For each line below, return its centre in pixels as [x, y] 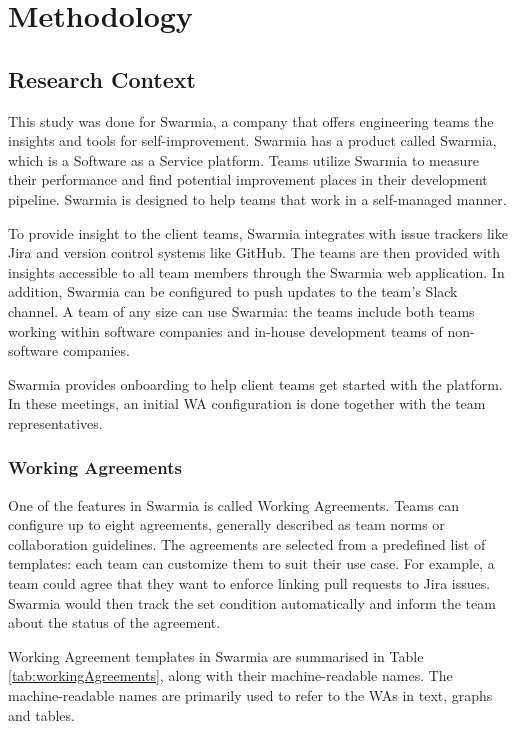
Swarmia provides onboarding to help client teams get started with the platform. [255, 383]
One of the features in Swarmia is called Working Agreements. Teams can [234, 504]
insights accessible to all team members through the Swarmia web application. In [256, 271]
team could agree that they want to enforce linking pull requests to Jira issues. [249, 583]
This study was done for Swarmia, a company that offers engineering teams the [251, 120]
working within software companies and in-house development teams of [225, 330]
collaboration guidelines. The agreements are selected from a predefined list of [247, 543]
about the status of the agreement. [114, 622]
